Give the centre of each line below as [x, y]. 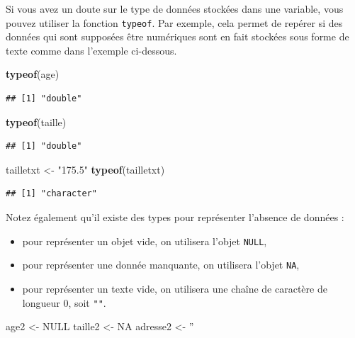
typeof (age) [33, 74]
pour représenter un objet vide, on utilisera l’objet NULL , [145, 241]
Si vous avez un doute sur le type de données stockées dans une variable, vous [175, 9]
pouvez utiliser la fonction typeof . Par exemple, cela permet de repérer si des [174, 22]
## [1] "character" [51, 194]
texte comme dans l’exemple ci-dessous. [91, 50]
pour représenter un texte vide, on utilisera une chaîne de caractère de [175, 288]
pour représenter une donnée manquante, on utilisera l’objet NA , [161, 265]
